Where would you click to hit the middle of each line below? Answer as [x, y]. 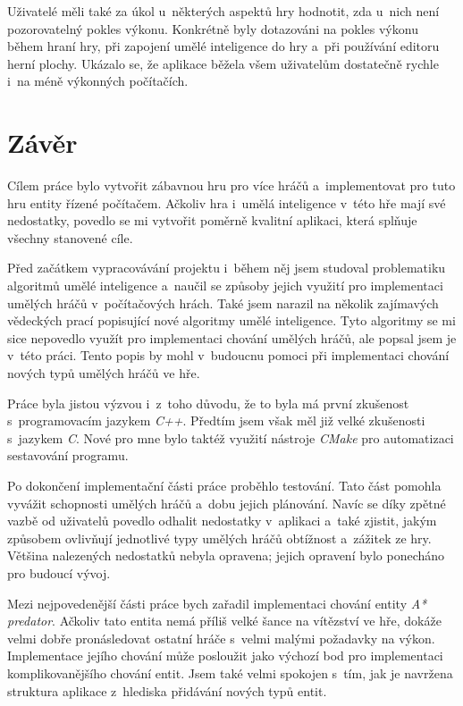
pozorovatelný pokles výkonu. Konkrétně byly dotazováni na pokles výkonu [213, 28]
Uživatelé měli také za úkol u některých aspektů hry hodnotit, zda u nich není [223, 11]
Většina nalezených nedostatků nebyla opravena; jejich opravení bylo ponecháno [226, 555]
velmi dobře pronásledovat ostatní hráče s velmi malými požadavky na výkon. [221, 638]
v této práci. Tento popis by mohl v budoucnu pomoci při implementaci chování [228, 355]
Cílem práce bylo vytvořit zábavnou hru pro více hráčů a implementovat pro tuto [231, 185]
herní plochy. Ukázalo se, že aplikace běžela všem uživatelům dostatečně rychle [223, 63]
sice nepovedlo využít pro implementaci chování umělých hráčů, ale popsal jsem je [232, 337]
